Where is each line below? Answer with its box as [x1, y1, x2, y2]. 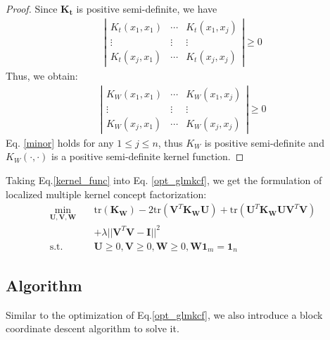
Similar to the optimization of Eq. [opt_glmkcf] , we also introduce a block [6, 307, 323, 322]
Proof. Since [6, 1, 58, 16]
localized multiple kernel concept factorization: [6, 186, 207, 201]
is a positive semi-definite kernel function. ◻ [51, 149, 244, 164]
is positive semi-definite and [204, 135, 324, 150]
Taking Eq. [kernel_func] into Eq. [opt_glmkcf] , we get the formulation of [6, 172, 322, 187]
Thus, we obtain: [6, 68, 78, 83]
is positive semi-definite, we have [76, 1, 217, 16]
